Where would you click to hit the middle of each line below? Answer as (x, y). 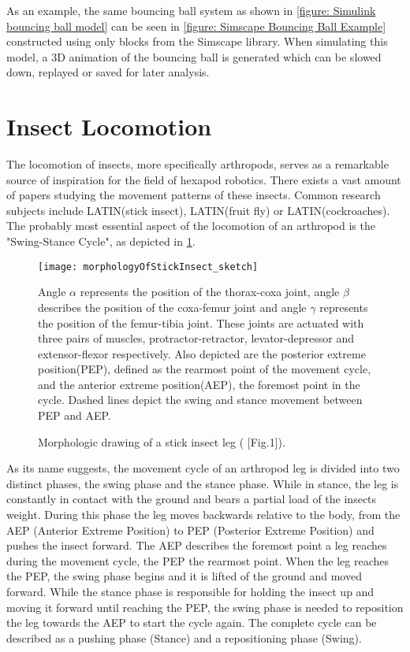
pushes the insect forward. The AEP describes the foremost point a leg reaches (197, 545)
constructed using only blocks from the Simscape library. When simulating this (197, 41)
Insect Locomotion (109, 126)
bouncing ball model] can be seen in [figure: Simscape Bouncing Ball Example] (196, 26)
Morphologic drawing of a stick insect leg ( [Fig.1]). (162, 441)
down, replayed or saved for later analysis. (108, 72)
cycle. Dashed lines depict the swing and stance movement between (200, 400)
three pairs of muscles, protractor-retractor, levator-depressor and (196, 338)
